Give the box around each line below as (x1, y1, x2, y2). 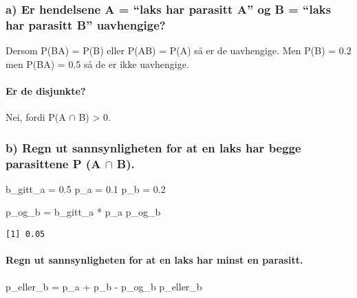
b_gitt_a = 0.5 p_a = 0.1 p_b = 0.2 (6, 181, 166, 196)
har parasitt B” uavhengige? (6, 16, 166, 33)
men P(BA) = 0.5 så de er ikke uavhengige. (6, 56, 189, 71)
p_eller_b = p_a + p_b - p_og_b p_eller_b (6, 279, 202, 293)
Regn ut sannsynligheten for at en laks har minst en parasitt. (6, 253, 303, 267)
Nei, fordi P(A (6, 110, 66, 124)
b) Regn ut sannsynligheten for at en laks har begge (6, 139, 301, 156)
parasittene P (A (6, 154, 101, 172)
